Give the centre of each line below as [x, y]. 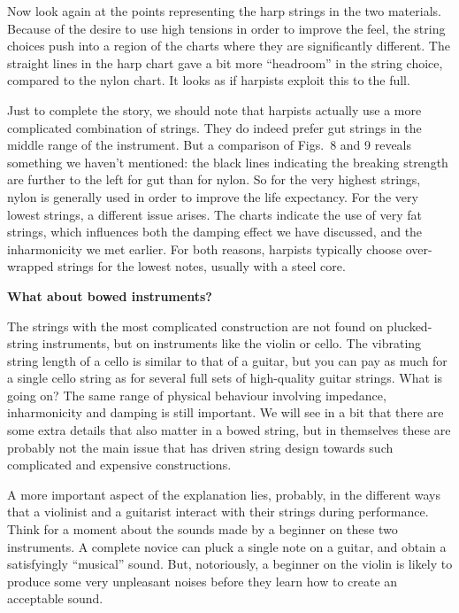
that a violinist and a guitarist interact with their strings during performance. [218, 512]
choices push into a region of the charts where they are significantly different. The [229, 46]
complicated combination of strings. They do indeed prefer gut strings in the [214, 127]
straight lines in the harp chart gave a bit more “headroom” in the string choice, [225, 62]
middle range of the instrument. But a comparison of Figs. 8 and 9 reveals [210, 145]
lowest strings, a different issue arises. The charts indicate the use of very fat [215, 214]
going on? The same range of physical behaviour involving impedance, [197, 395]
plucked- [409, 326]
